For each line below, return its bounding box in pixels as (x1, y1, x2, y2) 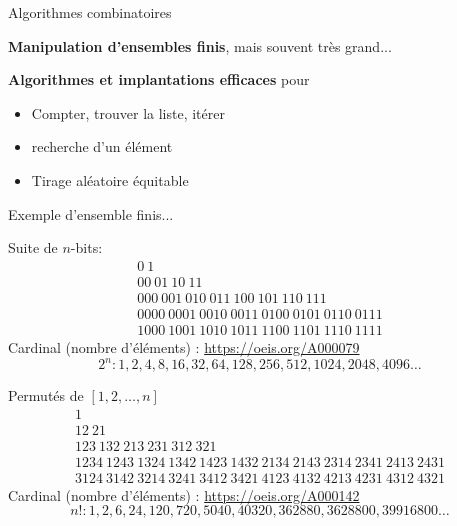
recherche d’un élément (31, 136, 173, 157)
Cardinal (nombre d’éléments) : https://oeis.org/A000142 (8, 484, 360, 505)
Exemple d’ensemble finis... (8, 203, 174, 224)
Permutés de (8, 385, 84, 405)
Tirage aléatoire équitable (31, 169, 189, 190)
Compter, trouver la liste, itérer (31, 102, 225, 123)
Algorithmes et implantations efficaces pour (8, 69, 310, 90)
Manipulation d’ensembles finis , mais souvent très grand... (8, 35, 392, 56)
